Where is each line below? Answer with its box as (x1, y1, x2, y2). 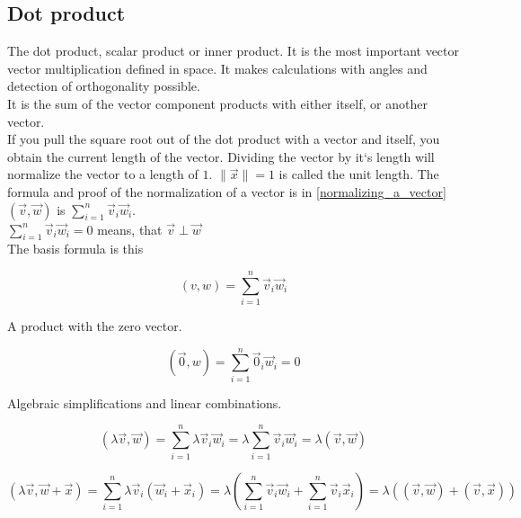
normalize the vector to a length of (7, 165, 199, 183)
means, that (97, 219, 163, 238)
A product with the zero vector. (7, 317, 182, 335)
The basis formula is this (7, 239, 144, 258)
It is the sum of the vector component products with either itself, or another (7, 94, 428, 112)
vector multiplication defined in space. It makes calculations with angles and (7, 58, 428, 77)
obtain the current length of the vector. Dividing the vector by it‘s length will (7, 147, 435, 165)
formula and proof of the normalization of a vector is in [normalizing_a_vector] (7, 182, 446, 201)
